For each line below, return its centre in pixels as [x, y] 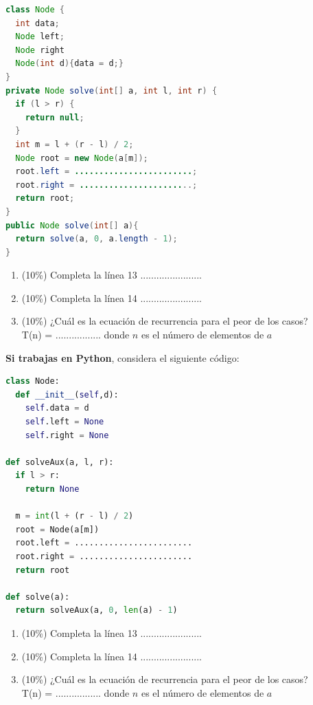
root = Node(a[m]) [57, 529]
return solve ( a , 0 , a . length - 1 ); [96, 239]
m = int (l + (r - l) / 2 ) [74, 516]
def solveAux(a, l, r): [60, 462]
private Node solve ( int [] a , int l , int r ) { [112, 90]
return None [52, 489]
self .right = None [67, 435]
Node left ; [40, 37]
